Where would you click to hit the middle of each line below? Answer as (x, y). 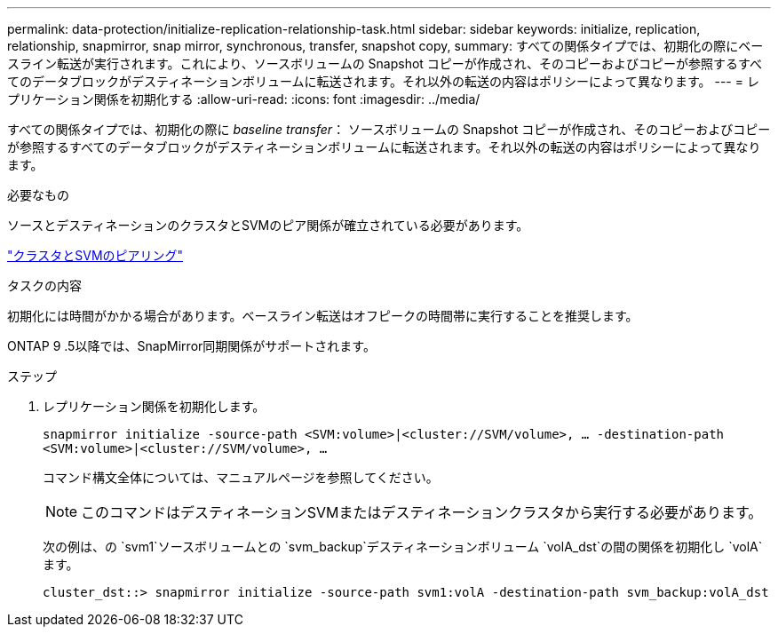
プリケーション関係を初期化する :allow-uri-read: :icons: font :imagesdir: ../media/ (244, 99)
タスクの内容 (44, 285)
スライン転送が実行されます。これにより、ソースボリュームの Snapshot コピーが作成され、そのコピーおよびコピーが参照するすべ (385, 63)
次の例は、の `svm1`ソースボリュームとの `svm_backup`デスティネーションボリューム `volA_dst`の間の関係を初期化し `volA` (403, 547)
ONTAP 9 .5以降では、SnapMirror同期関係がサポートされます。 (191, 346)
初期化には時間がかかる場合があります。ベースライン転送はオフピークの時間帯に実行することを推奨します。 (323, 316)
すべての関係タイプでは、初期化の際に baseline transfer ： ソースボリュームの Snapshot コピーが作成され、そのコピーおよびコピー (389, 129)
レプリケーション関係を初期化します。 (154, 406)
